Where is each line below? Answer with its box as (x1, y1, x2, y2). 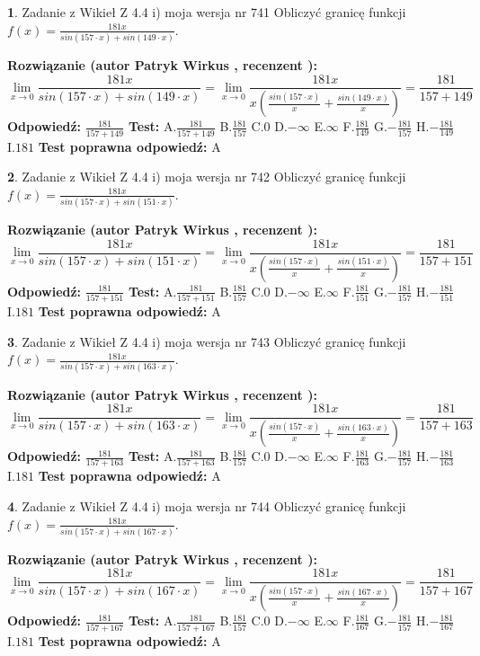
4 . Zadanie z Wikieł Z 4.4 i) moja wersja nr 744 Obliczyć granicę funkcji (7, 496, 406, 515)
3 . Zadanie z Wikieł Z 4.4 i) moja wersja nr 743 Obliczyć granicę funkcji (7, 332, 406, 350)
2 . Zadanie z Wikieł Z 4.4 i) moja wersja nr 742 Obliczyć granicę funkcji (7, 167, 406, 186)
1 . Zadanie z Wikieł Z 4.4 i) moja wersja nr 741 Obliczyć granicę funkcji (7, 3, 406, 21)
